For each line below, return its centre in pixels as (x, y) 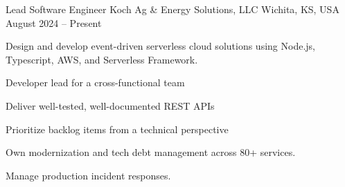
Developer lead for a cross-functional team (95, 82)
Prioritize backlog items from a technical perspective (117, 129)
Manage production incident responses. (88, 175)
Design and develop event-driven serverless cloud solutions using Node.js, (160, 46)
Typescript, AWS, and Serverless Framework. (102, 59)
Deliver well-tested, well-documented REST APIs (110, 105)
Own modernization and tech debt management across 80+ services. (151, 152)
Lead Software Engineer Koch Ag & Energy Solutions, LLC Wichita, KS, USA (172, 9)
